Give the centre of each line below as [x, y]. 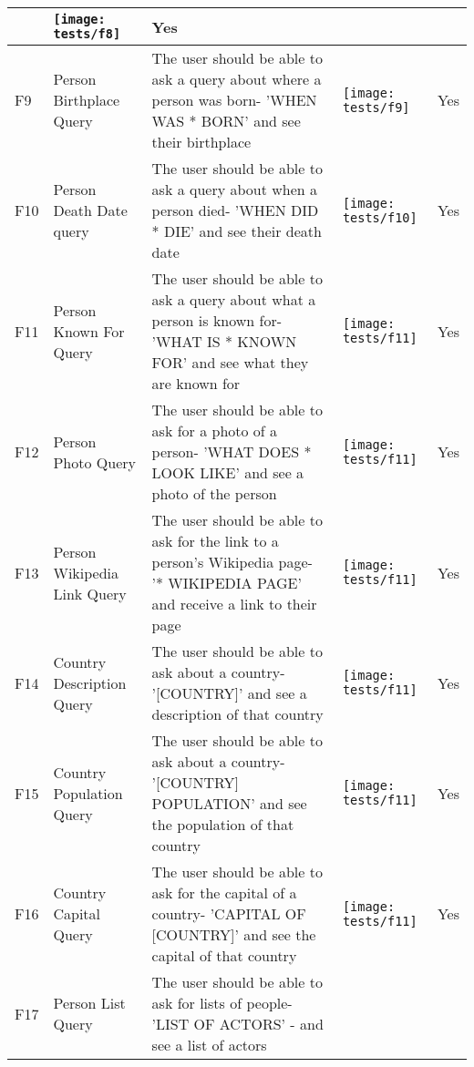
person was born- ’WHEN [234, 100]
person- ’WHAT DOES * [232, 451]
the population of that [223, 824]
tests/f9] [376, 107]
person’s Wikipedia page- [232, 562]
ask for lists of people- [222, 1003]
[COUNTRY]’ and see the [234, 934]
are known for [196, 383]
